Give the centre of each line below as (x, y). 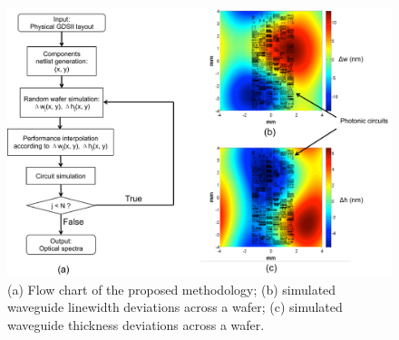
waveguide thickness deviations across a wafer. (136, 325)
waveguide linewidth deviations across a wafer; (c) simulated (175, 307)
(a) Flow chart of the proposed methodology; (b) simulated (172, 289)
